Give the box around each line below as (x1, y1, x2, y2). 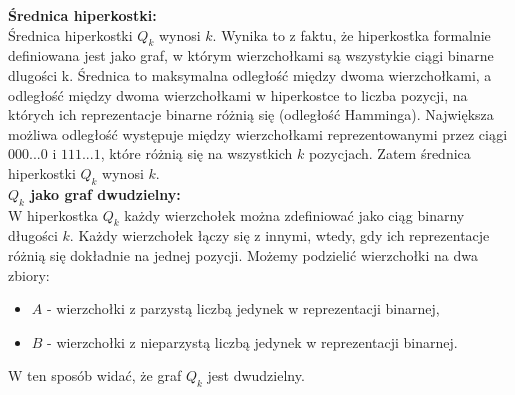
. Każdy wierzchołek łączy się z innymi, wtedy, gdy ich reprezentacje (69, 225, 490, 246)
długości (8, 225, 58, 246)
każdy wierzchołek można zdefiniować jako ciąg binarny (124, 204, 465, 225)
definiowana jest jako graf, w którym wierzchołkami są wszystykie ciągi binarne (8, 45, 494, 66)
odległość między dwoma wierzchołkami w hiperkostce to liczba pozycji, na (8, 84, 468, 105)
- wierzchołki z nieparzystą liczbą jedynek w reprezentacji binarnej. (47, 331, 458, 352)
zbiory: (8, 264, 50, 285)
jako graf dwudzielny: (30, 183, 181, 204)
